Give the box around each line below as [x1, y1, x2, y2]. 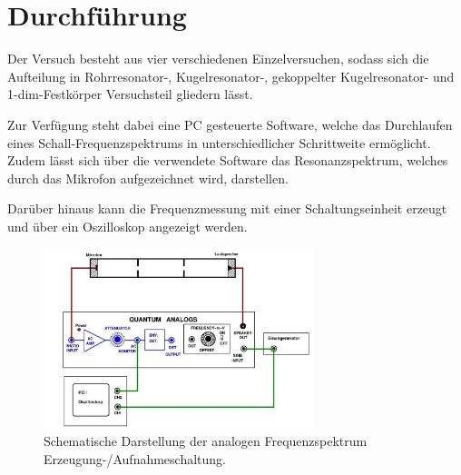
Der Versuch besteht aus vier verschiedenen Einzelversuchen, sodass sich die [7, 49, 429, 68]
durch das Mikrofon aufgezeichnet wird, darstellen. [7, 168, 289, 187]
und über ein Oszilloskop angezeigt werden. [7, 216, 248, 235]
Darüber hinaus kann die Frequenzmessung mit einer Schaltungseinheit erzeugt [7, 199, 447, 218]
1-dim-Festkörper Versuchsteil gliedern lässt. [7, 84, 253, 104]
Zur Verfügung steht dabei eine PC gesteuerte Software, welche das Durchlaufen [7, 114, 453, 134]
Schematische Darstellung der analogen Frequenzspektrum [44, 431, 368, 450]
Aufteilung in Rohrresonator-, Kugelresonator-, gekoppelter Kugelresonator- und [7, 66, 455, 85]
